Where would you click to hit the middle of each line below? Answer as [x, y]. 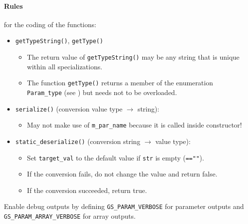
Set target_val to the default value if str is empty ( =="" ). [115, 157]
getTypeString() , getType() [59, 40]
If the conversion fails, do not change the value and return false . [122, 174]
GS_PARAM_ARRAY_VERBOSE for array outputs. [70, 216]
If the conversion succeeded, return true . [87, 190]
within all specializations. [65, 66]
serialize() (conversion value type [69, 108]
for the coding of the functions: [50, 24]
